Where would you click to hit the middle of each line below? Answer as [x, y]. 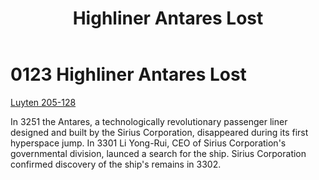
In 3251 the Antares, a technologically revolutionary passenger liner [149, 121]
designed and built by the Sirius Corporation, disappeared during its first [159, 132]
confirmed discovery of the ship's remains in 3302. [116, 164]
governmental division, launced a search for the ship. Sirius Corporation [158, 153]
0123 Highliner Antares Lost [128, 74]
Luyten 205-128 [43, 102]
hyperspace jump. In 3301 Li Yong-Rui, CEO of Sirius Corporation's [148, 143]
